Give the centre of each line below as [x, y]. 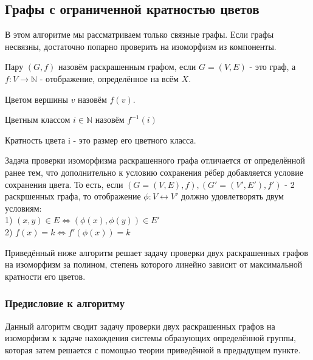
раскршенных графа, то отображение [73, 196]
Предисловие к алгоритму [65, 303]
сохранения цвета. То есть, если [64, 184]
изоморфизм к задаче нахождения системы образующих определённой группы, [150, 338]
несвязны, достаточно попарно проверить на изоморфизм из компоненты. [141, 46]
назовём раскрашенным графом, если [127, 67]
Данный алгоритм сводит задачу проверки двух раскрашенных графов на [140, 326]
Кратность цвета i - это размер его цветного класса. [101, 140]
